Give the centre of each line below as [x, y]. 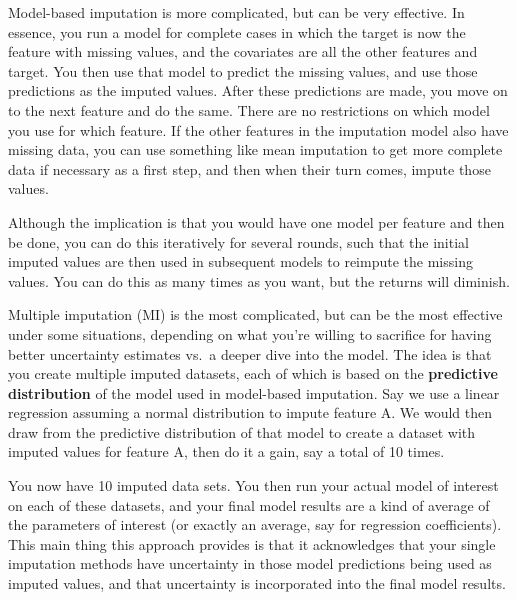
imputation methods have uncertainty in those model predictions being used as [250, 563]
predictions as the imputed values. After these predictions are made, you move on [258, 90]
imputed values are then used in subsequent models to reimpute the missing [240, 261]
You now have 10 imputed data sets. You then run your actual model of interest [253, 485]
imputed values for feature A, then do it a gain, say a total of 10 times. [226, 451]
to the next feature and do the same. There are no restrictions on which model [249, 109]
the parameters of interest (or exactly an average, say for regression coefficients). [255, 524]
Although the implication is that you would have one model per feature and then [256, 221]
